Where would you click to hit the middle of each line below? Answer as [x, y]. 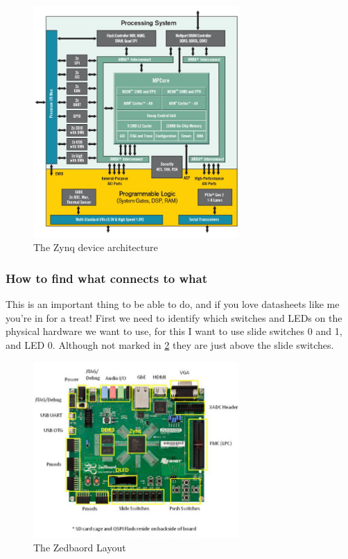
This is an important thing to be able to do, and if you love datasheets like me [173, 304]
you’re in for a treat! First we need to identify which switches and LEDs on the [174, 317]
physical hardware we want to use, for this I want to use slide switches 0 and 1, [174, 331]
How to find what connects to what [106, 278]
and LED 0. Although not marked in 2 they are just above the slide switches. [170, 344]
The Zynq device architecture [96, 247]
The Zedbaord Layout [80, 548]
